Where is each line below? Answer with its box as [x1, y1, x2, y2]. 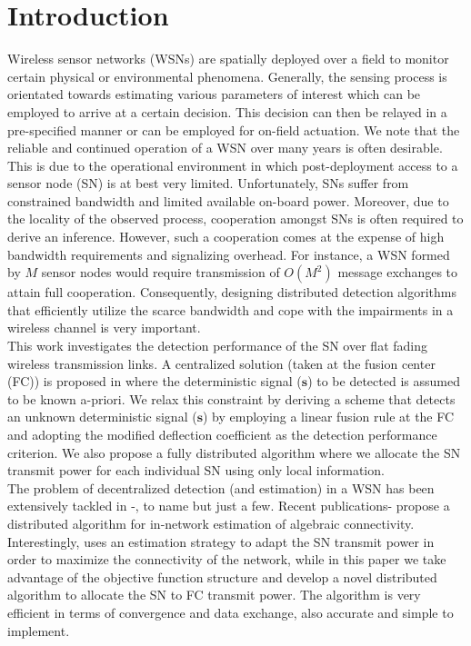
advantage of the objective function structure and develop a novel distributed [7, 567, 437, 586]
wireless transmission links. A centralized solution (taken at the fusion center [7, 353, 436, 373]
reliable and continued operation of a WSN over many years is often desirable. [7, 138, 443, 157]
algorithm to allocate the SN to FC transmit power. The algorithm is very [7, 585, 421, 604]
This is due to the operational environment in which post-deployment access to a [7, 155, 458, 174]
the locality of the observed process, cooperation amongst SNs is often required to [7, 209, 464, 228]
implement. [7, 621, 70, 640]
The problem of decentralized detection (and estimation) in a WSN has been [7, 478, 435, 497]
